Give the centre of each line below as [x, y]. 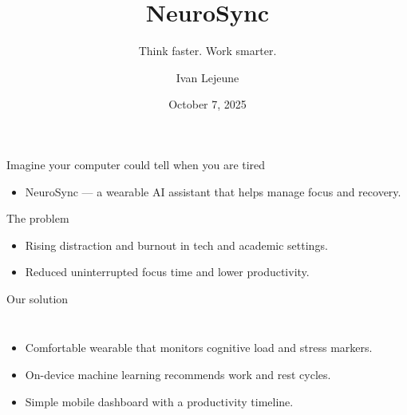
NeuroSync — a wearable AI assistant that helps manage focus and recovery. [213, 191]
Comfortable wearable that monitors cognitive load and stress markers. [199, 348]
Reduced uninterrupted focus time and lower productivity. [167, 272]
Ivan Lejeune [207, 77]
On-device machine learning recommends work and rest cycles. [178, 375]
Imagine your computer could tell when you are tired [136, 164]
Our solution [38, 298]
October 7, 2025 [207, 104]
